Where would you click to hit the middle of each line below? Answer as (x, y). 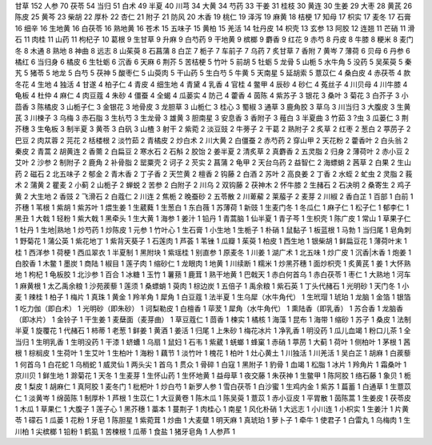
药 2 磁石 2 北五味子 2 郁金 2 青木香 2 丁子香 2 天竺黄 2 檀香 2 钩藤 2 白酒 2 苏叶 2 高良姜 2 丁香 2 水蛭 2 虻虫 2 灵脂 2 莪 (214, 174)
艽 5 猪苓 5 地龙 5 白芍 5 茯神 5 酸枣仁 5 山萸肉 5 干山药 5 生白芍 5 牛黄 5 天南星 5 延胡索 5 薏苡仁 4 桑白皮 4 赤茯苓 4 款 (213, 73)
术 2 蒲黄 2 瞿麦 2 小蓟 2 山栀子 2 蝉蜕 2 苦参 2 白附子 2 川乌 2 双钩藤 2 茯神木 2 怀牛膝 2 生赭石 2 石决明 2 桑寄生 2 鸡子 (213, 185)
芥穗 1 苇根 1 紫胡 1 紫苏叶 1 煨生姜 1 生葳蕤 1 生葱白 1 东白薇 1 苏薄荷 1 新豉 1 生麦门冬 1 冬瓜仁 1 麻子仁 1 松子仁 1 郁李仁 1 (212, 207)
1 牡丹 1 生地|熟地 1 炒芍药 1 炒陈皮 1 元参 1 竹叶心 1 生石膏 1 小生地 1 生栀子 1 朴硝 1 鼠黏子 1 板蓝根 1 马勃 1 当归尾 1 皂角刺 (213, 230)
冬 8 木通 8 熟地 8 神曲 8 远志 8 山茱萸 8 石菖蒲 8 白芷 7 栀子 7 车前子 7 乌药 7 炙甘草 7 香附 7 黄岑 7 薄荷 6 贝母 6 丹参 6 (213, 50)
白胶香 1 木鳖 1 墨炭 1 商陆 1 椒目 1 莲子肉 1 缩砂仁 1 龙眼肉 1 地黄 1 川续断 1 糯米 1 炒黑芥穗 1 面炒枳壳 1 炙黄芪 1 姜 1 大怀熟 (213, 263)
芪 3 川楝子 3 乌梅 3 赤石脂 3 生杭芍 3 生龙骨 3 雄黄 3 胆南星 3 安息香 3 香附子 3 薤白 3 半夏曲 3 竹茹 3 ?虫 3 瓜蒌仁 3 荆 (212, 118)
